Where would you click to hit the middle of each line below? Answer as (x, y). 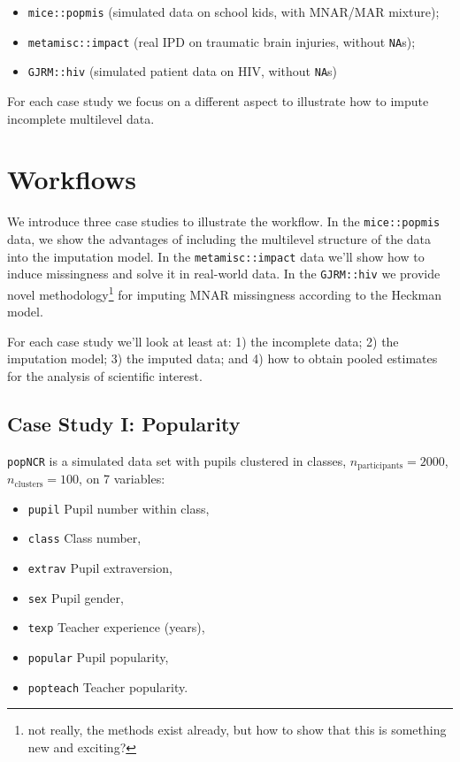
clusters (29, 484)
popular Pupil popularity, (98, 657)
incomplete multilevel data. (81, 118)
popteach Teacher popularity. (108, 686)
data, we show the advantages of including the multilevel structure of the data (219, 238)
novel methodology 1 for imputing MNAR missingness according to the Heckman (224, 293)
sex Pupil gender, (76, 597)
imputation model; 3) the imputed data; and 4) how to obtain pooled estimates (222, 358)
